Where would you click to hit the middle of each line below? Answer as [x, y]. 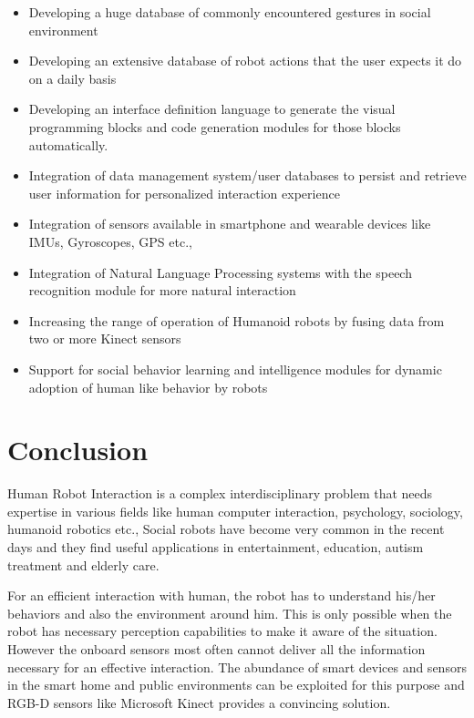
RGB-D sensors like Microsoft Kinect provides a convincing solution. [199, 702]
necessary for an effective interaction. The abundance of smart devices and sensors [237, 667]
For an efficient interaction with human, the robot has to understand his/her [222, 595]
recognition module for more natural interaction [162, 290]
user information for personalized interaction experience [184, 193]
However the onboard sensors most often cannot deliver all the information [216, 648]
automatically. [68, 144]
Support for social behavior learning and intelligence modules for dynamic [235, 369]
